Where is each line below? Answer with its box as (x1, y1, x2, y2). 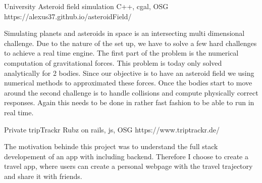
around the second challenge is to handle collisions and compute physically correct (4, 87, 258, 98)
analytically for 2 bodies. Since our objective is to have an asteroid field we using (4, 67, 254, 78)
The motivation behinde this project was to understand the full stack (4, 141, 218, 152)
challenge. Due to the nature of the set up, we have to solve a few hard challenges (4, 37, 257, 48)
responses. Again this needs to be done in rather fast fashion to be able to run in (4, 97, 254, 108)
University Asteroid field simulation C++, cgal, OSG (4, 1, 169, 11)
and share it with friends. (4, 170, 82, 181)
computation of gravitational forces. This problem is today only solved (4, 57, 222, 68)
